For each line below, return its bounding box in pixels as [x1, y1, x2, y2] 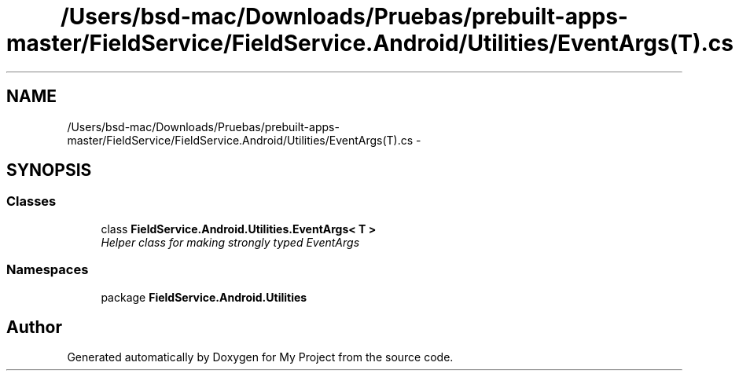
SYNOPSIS [6, 160, 92, 181]
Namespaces [6, 262, 89, 278]
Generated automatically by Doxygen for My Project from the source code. [67, 350, 454, 364]
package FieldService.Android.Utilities [101, 290, 307, 304]
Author [6, 317, 62, 337]
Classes [6, 193, 57, 210]
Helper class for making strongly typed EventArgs [101, 235, 360, 249]
